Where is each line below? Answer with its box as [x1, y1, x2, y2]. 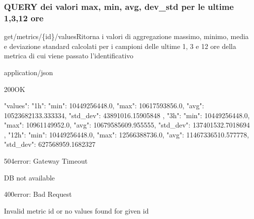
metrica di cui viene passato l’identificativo [4, 50, 134, 61]
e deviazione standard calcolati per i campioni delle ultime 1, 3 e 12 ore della [4, 41, 236, 51]
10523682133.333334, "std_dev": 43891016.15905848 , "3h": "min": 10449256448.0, [4, 110, 250, 120]
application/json [4, 67, 53, 77]
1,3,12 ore [4, 11, 44, 24]
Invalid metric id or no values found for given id [4, 205, 149, 216]
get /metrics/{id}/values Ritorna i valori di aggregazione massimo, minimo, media [4, 31, 249, 42]
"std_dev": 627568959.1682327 [4, 139, 96, 149]
